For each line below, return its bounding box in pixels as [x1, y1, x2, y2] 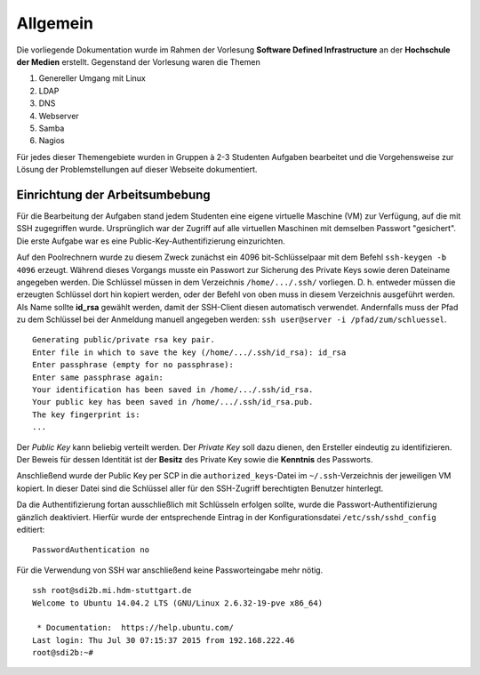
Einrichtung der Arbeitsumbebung [16, 187, 211, 202]
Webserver [38, 110, 79, 121]
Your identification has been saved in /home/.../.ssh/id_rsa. [32, 385, 314, 395]
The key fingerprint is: [32, 409, 140, 420]
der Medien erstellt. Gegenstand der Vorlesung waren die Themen [16, 56, 261, 67]
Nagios [38, 135, 66, 146]
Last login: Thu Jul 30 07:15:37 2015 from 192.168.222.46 [32, 635, 295, 645]
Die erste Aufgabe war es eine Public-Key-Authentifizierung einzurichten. [16, 236, 285, 246]
